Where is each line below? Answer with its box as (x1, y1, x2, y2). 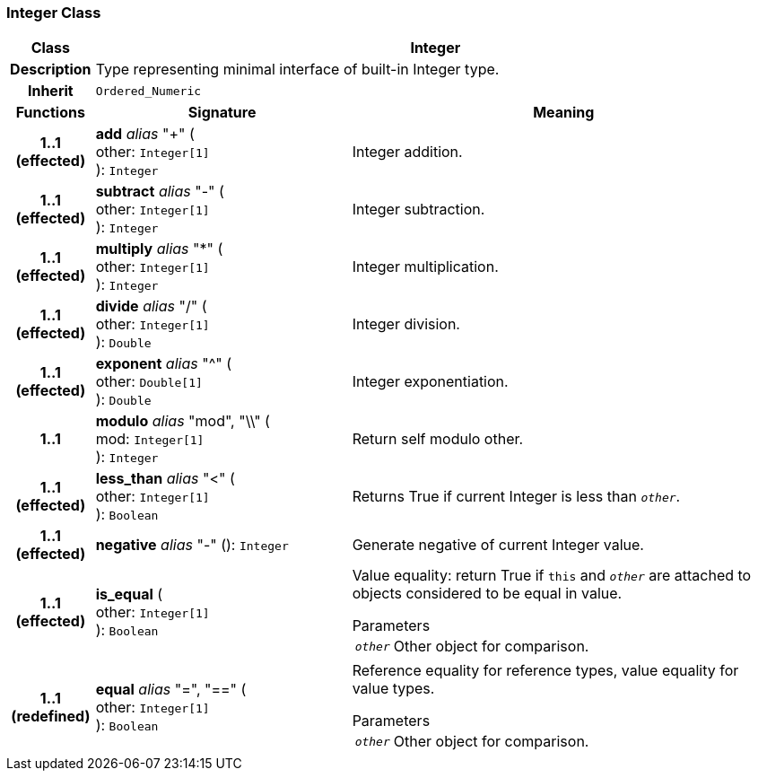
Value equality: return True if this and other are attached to (352, 566, 752, 585)
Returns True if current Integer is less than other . (352, 487, 681, 506)
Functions (15, 103, 85, 122)
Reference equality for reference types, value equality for (352, 661, 739, 680)
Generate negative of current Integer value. (352, 536, 644, 555)
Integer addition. (352, 143, 463, 162)
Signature (187, 103, 257, 122)
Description (10, 60, 91, 79)
